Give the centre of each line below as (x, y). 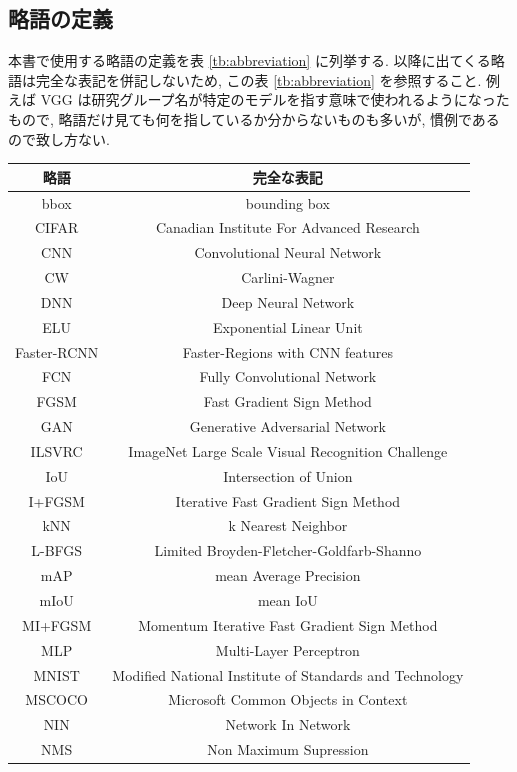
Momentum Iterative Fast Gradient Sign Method (288, 624)
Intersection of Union (288, 475)
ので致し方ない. (59, 138)
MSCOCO (56, 699)
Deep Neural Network (288, 301)
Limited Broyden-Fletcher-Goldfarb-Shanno (288, 550)
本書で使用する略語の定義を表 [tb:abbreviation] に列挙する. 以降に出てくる (249, 60)
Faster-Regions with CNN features (287, 351)
